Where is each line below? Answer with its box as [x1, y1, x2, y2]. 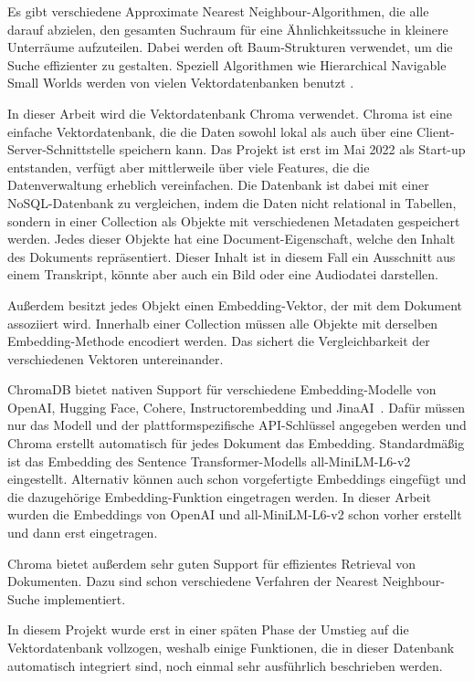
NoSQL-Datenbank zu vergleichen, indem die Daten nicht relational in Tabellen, [7, 193, 457, 212]
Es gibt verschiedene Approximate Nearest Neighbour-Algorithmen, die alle [7, 2, 429, 20]
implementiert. [44, 589, 126, 608]
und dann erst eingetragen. [7, 523, 158, 542]
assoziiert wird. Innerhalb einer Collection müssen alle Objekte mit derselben [7, 313, 438, 332]
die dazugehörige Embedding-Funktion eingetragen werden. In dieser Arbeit [7, 487, 431, 506]
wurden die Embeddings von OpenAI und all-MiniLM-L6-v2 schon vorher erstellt [7, 505, 462, 524]
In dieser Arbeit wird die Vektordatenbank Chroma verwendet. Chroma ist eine [7, 103, 452, 122]
